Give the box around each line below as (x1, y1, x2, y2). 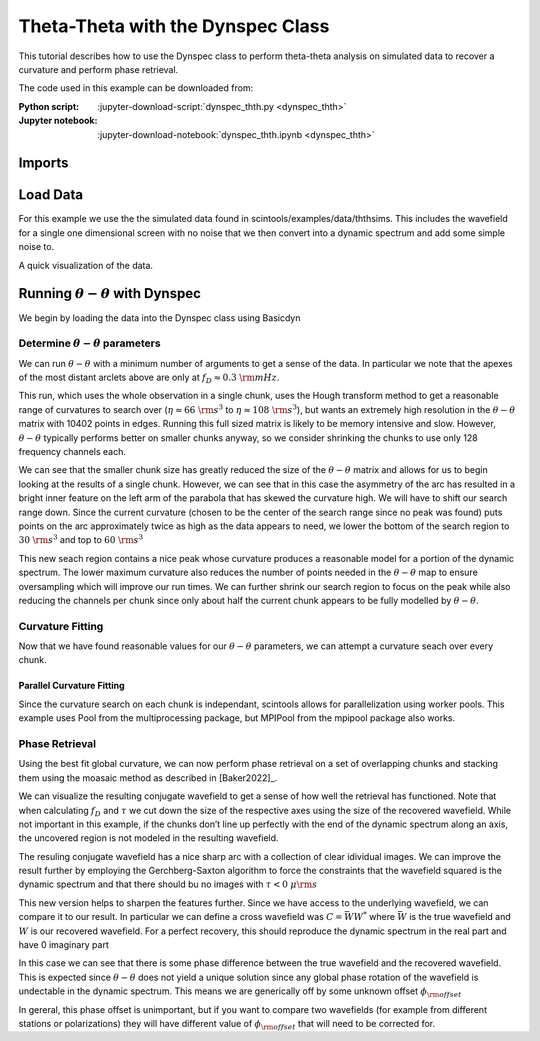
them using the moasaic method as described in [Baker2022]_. (18, 771, 278, 784)
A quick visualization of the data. (18, 259, 154, 271)
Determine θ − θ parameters (18, 336, 161, 350)
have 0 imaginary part (18, 939, 109, 951)
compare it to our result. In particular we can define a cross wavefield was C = (18, 911, 344, 923)
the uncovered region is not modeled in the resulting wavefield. (18, 832, 279, 844)
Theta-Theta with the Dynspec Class (18, 15, 330, 37)
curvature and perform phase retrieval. (18, 63, 179, 75)
